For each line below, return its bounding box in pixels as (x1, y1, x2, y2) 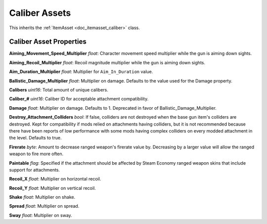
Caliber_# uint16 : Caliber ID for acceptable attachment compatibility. (9, 96, 149, 102)
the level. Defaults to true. (9, 135, 62, 141)
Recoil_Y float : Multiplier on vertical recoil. (9, 185, 96, 191)
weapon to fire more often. (9, 151, 64, 157)
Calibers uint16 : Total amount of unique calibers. (9, 87, 108, 93)
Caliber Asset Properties (9, 38, 87, 46)
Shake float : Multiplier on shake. (9, 194, 76, 200)
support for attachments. (9, 167, 60, 173)
